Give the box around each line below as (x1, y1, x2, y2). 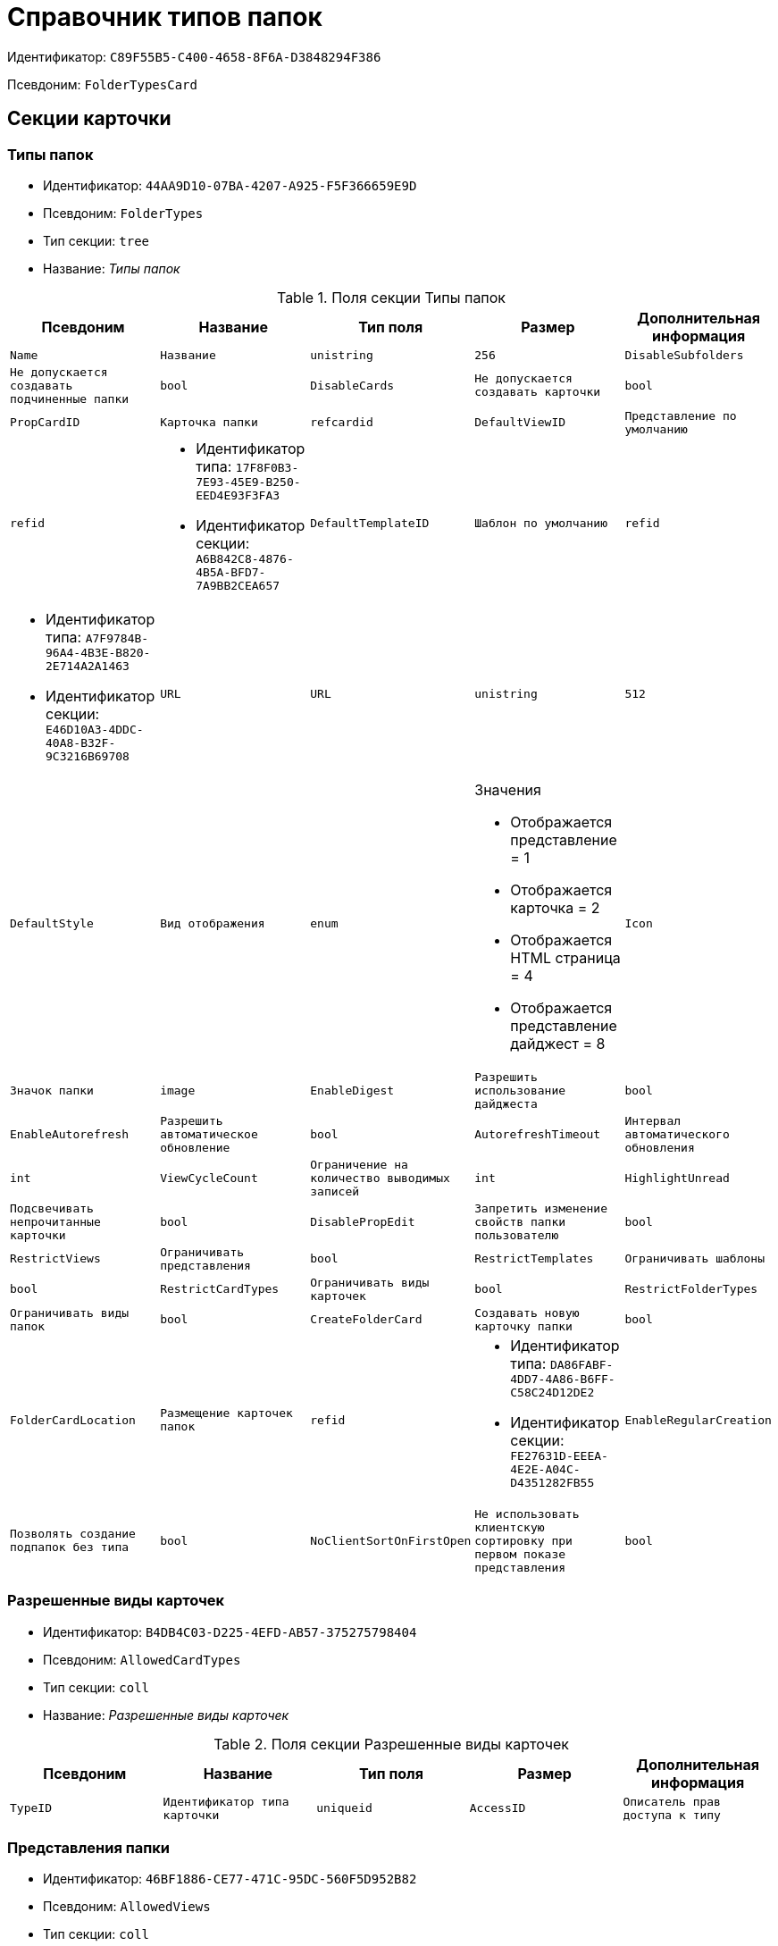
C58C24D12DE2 (510, 1385, 595, 1399)
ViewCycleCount (160, 1170, 258, 1185)
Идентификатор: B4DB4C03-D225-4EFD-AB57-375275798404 (43, 1623, 417, 1640)
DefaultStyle (10, 917, 94, 931)
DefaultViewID (474, 415, 566, 430)
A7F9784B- (85, 631, 149, 645)
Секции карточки (7, 107, 171, 130)
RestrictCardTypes (160, 1282, 280, 1296)
